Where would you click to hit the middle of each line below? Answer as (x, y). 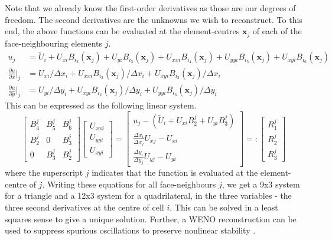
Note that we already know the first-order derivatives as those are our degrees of (150, 8)
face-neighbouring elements (54, 43)
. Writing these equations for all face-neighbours (129, 184)
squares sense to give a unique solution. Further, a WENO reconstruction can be (151, 218)
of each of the (277, 31)
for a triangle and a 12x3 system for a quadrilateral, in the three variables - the (148, 195)
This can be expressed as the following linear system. (101, 105)
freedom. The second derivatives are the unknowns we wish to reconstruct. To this (154, 19)
